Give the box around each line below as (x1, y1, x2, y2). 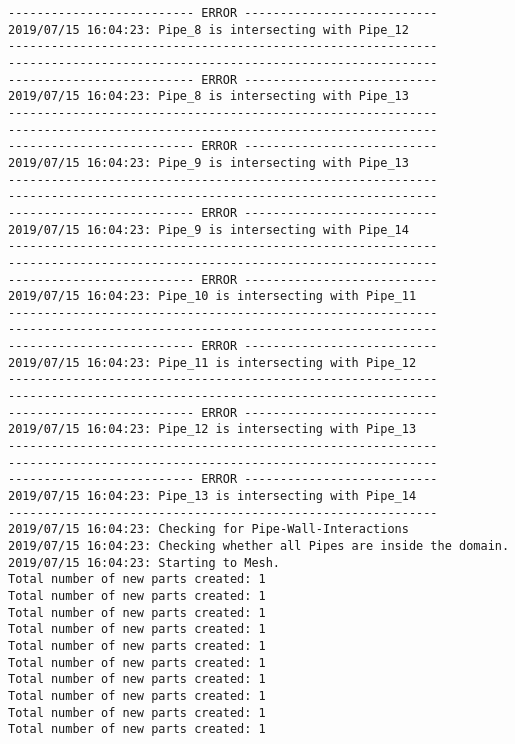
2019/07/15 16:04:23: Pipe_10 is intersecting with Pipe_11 (8, 289, 417, 304)
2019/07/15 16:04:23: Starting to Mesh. (8, 555, 281, 570)
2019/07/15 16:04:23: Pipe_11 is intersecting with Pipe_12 (8, 355, 417, 370)
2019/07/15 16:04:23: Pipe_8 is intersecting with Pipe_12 (8, 22, 409, 37)
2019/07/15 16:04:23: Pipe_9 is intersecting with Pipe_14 (8, 222, 409, 237)
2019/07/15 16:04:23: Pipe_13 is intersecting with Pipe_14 (8, 489, 417, 504)
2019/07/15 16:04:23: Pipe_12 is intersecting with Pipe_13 (8, 422, 417, 437)
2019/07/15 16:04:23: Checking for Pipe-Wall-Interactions (8, 522, 409, 537)
